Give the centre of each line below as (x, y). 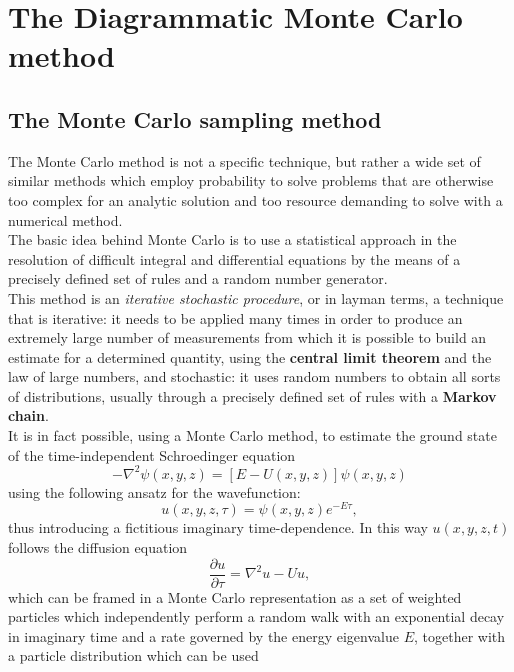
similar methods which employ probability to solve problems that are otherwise (251, 180)
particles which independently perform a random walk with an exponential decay (256, 616)
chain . (28, 415)
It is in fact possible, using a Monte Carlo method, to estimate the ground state (252, 435)
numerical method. (65, 219)
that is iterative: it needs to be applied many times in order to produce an (235, 317)
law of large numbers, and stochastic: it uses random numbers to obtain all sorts (254, 376)
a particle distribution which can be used (133, 655)
